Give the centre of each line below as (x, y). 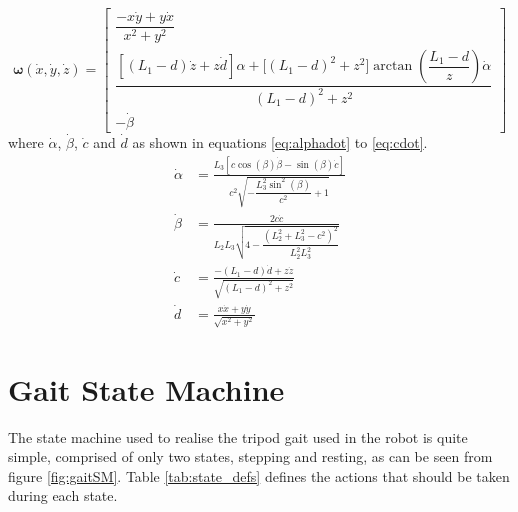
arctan (393, 66)
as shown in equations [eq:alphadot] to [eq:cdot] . (280, 141)
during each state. (63, 495)
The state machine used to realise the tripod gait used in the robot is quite (238, 436)
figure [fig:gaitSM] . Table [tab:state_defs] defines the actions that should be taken (259, 475)
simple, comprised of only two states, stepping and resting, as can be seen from (250, 456)
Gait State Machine (146, 388)
